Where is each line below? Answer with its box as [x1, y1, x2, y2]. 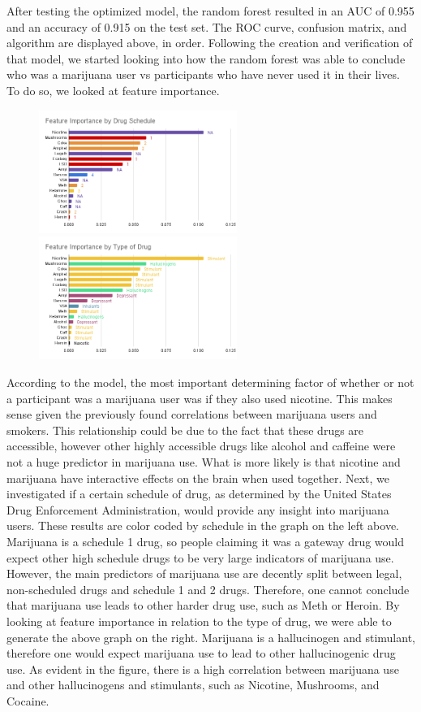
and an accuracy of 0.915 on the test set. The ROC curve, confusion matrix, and [6, 18, 407, 35]
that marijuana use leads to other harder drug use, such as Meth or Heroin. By [6, 597, 400, 614]
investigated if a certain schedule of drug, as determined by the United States [6, 485, 392, 502]
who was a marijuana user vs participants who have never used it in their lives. [6, 66, 400, 83]
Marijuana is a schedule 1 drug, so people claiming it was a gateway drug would [6, 533, 405, 550]
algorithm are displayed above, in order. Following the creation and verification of [6, 34, 413, 51]
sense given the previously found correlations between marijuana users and [6, 406, 377, 423]
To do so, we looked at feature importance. [6, 81, 220, 98]
